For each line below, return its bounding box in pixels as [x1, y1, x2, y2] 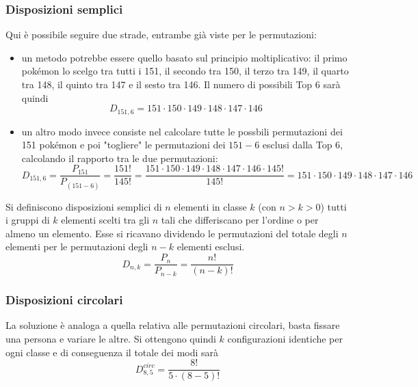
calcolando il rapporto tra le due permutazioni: [21, 150, 218, 165]
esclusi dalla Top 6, [262, 137, 343, 152]
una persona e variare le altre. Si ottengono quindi [5, 331, 216, 345]
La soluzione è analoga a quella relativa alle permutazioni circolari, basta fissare [5, 318, 340, 332]
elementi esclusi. [177, 239, 245, 254]
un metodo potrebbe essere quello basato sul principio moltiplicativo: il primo [21, 50, 348, 64]
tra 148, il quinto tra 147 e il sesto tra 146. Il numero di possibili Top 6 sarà [21, 77, 341, 91]
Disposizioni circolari [5, 291, 123, 308]
